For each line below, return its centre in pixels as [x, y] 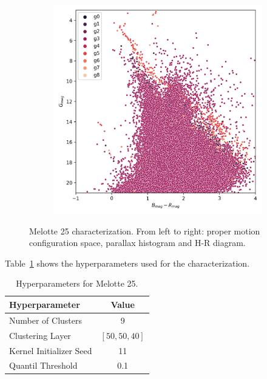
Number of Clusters [46, 320]
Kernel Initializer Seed [51, 350]
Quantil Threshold [43, 365]
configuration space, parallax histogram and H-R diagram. [137, 243]
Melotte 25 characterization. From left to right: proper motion [145, 230]
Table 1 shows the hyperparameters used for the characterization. [127, 263]
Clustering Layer [40, 335]
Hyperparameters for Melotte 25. [77, 283]
